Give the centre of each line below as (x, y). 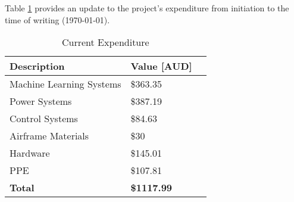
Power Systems (41, 101)
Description (37, 66)
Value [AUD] (161, 66)
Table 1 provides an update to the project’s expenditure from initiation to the (147, 8)
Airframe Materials (49, 136)
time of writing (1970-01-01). (57, 19)
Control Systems (44, 119)
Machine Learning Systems (65, 84)
